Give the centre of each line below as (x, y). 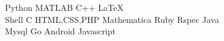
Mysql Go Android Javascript (60, 31)
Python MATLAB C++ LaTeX (64, 7)
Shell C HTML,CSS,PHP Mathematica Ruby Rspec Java (112, 19)
